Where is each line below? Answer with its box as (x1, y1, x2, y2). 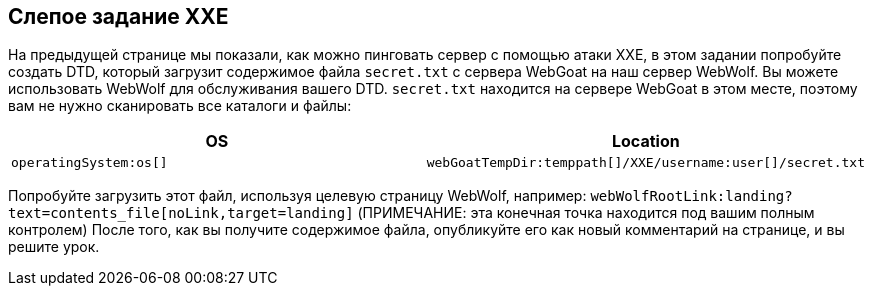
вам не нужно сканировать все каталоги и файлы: (8, 97, 352, 115)
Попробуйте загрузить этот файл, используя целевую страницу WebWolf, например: (8, 187, 587, 205)
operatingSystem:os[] (11, 155, 168, 171)
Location (612, 131, 680, 152)
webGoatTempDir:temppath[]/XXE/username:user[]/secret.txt (426, 155, 865, 171)
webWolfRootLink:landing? (590, 188, 793, 205)
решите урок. (8, 238, 100, 256)
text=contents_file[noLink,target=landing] (8, 205, 354, 222)
